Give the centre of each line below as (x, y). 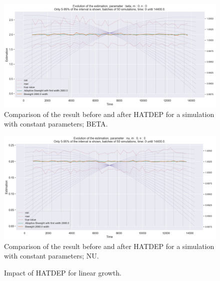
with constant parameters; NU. (51, 256)
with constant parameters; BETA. (56, 124)
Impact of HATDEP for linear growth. (63, 272)
